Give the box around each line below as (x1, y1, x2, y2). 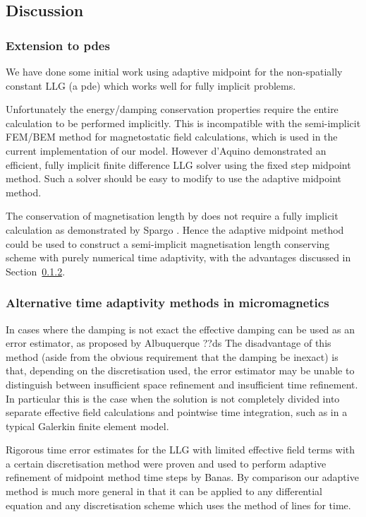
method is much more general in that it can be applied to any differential (6, 484, 322, 499)
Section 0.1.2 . (6, 263, 66, 278)
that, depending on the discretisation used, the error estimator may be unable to (6, 363, 355, 378)
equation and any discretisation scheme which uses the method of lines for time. (6, 497, 351, 512)
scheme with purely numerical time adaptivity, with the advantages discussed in (6, 250, 351, 265)
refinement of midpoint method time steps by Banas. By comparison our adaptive (6, 470, 359, 485)
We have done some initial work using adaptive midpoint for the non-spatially (6, 64, 343, 78)
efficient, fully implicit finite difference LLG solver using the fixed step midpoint (6, 157, 351, 172)
